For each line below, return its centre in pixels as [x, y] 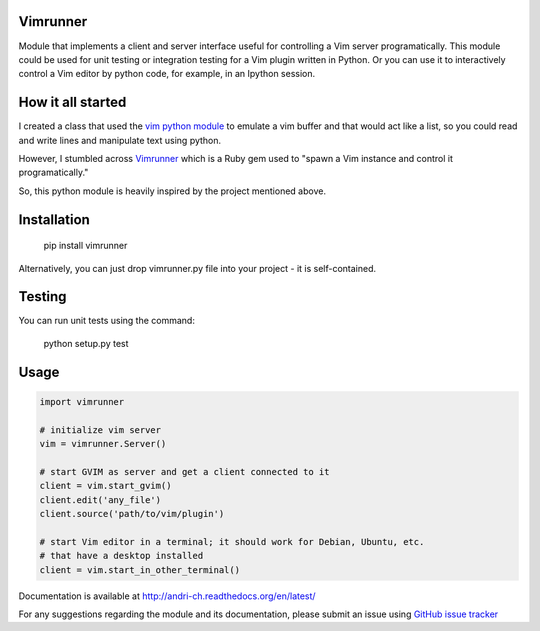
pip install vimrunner [85, 246]
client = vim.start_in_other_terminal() [139, 569]
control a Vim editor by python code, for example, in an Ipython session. [167, 74]
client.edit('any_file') [100, 499]
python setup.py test [86, 343]
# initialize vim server [100, 429]
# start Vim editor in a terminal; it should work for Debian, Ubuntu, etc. [232, 541]
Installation [54, 219]
